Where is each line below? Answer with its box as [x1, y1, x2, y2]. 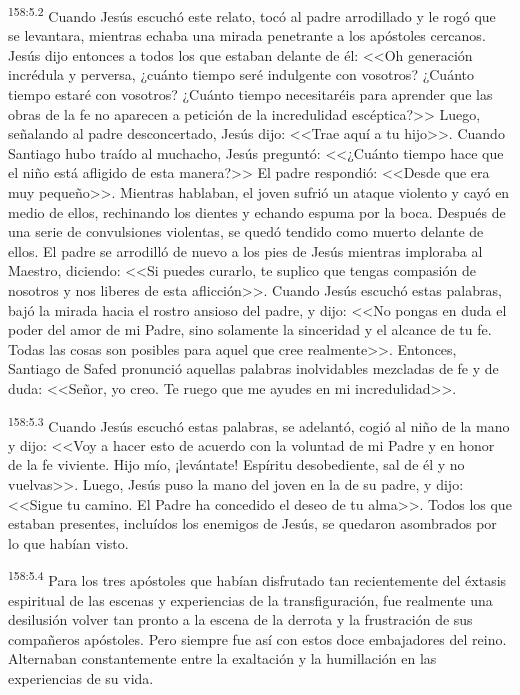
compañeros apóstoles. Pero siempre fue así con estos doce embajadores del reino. [8, 628, 507, 649]
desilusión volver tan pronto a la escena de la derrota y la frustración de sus [8, 609, 473, 630]
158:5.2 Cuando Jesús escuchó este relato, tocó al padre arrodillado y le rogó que [8, 3, 496, 26]
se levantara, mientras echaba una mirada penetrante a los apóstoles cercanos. [8, 25, 486, 46]
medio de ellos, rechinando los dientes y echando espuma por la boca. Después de [8, 201, 506, 222]
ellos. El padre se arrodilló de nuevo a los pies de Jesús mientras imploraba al [8, 240, 483, 261]
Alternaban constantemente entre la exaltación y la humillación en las [8, 648, 437, 669]
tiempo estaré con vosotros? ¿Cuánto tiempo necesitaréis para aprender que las [8, 84, 493, 105]
